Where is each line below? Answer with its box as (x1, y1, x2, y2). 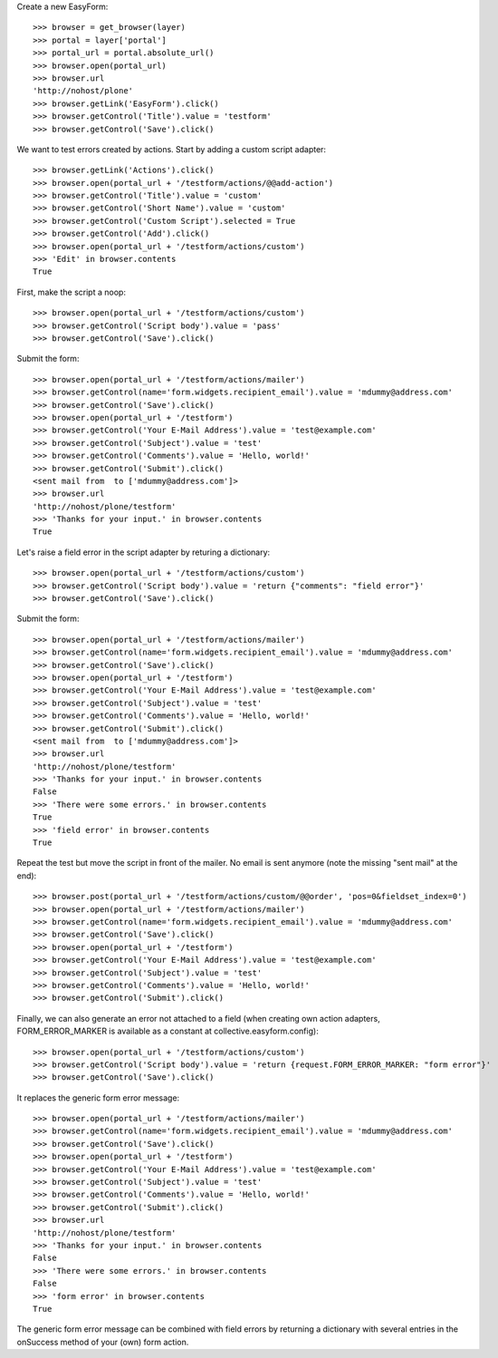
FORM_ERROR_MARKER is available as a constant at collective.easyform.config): (16, 1025, 319, 1037)
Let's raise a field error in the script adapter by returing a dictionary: (16, 547, 271, 558)
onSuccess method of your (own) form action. (16, 1336, 189, 1347)
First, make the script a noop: (16, 286, 127, 297)
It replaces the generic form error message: (16, 1092, 180, 1103)
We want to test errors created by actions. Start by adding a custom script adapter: (16, 143, 326, 154)
